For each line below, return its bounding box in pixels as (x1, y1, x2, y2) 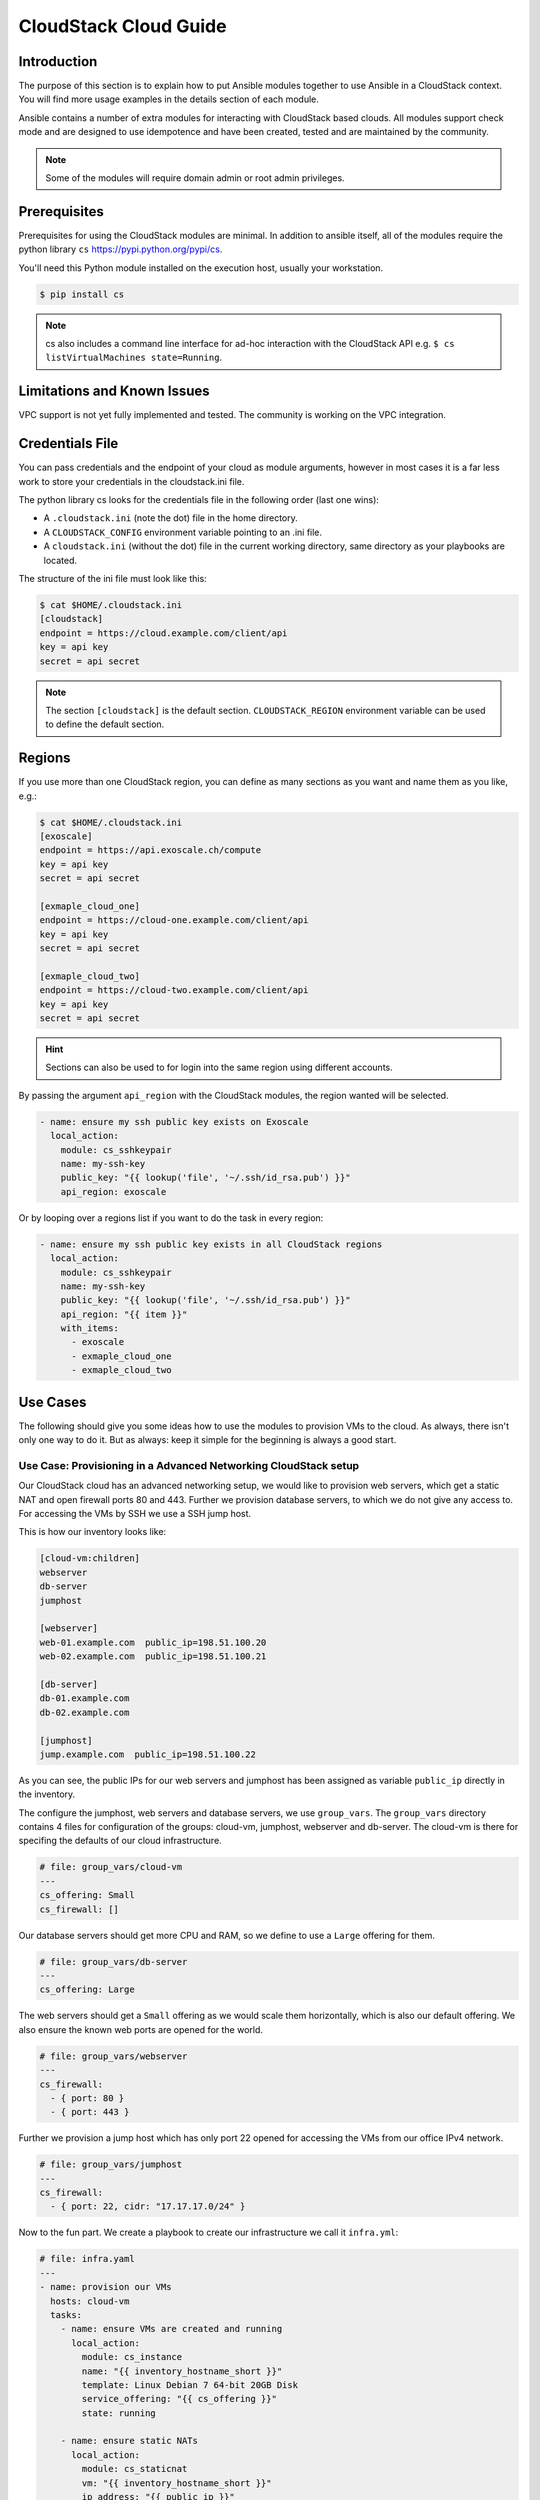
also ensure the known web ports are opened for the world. (18, 2023, 264, 2035)
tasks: (50, 2309, 83, 2320)
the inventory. (18, 1788, 76, 1800)
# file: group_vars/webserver (39, 2050, 188, 2062)
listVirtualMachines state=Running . (45, 351, 223, 364)
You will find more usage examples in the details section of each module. (18, 93, 320, 105)
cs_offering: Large (39, 1984, 135, 1995)
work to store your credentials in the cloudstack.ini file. (18, 475, 245, 487)
